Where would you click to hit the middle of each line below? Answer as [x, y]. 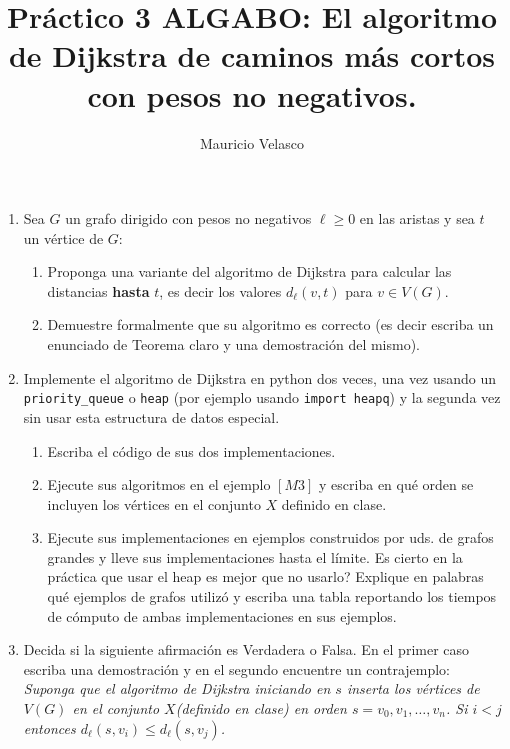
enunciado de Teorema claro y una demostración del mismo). [234, 344]
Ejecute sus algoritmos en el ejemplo [159, 484]
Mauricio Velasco [252, 142]
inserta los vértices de [413, 688]
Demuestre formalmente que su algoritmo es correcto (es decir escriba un [270, 324]
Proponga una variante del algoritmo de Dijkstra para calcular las [249, 271]
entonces [49, 727]
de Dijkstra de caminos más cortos [252, 55]
